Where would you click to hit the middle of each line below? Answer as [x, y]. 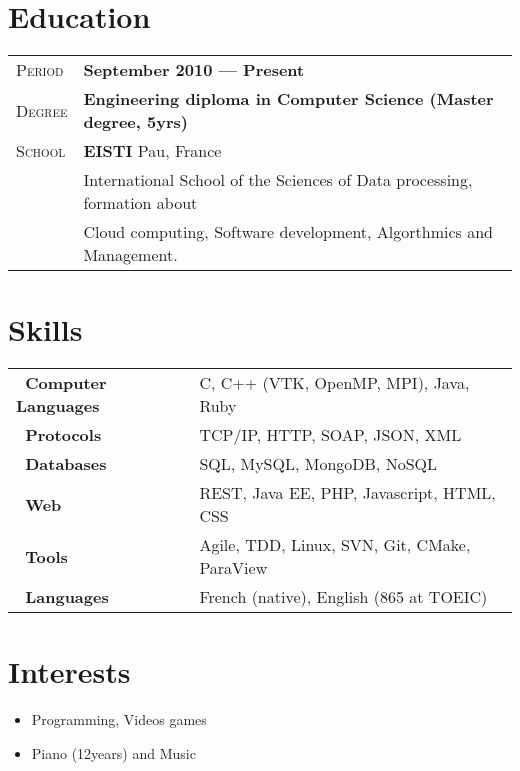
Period [40, 70]
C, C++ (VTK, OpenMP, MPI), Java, [334, 383]
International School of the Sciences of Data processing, [278, 180]
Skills [45, 329]
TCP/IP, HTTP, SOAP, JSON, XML [330, 435]
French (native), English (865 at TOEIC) [343, 597]
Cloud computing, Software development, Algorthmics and [288, 232]
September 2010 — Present [194, 70]
